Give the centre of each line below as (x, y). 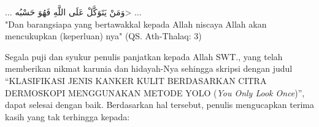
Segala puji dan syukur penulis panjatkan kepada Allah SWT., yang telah (144, 56)
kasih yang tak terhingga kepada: (67, 116)
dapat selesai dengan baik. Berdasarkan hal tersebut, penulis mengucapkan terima (159, 105)
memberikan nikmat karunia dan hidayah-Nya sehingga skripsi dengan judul (149, 68)
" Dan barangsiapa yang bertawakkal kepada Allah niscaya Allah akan (136, 24)
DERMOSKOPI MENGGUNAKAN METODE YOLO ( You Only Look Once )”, (155, 92)
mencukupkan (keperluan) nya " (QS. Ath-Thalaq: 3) (103, 36)
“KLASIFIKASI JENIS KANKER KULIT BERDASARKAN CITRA (136, 80)
